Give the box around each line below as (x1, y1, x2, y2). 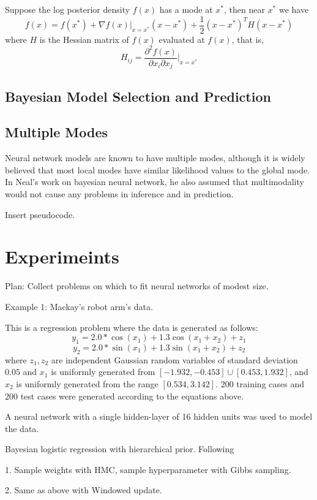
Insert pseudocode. (5, 208, 75, 221)
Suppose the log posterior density (5, 3, 130, 15)
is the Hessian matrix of (39, 32, 129, 45)
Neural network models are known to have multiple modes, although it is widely (5, 151, 305, 164)
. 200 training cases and (215, 377, 305, 390)
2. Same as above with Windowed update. (5, 483, 162, 496)
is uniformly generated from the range (16, 377, 158, 390)
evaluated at (158, 32, 205, 45)
